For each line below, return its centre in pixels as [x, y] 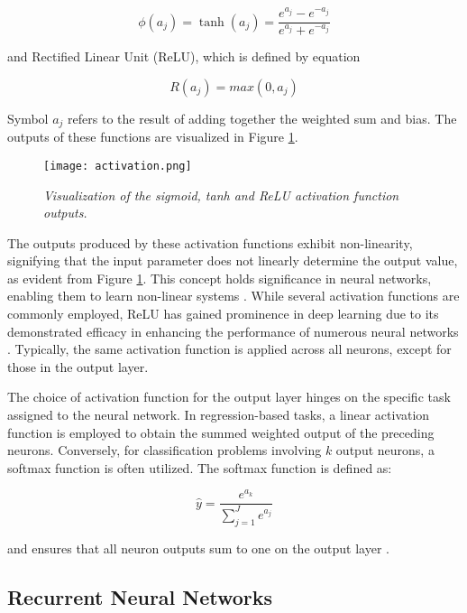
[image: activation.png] [118, 166]
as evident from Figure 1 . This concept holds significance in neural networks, [220, 278]
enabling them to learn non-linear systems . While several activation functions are [233, 296]
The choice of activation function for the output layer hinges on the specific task [229, 397]
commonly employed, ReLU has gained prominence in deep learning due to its [223, 314]
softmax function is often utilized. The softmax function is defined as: [200, 467]
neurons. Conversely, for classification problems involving [165, 450]
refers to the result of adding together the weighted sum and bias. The [262, 118]
